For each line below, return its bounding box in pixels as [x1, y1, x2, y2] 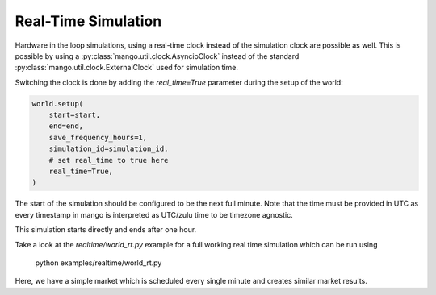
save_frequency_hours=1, [48, 133, 148, 142]
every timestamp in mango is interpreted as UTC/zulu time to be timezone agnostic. [15, 210, 294, 219]
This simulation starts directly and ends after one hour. [15, 225, 197, 235]
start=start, [48, 110, 101, 120]
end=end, [48, 122, 84, 131]
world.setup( [31, 99, 84, 108]
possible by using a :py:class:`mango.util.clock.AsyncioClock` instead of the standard [15, 51, 300, 60]
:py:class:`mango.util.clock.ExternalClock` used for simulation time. [15, 63, 238, 73]
